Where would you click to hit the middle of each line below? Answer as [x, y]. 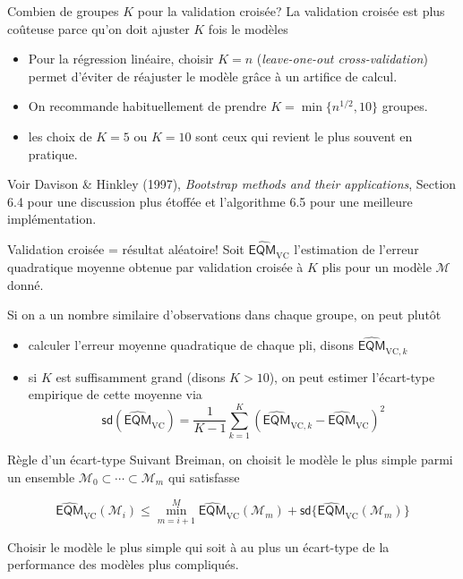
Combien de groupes [63, 11]
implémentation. [52, 219]
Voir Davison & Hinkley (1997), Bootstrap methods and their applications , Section [232, 184]
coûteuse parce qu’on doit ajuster [99, 28]
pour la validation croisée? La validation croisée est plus [291, 11]
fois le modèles [248, 28]
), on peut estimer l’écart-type [352, 376]
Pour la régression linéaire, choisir [121, 59]
